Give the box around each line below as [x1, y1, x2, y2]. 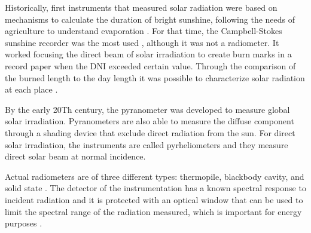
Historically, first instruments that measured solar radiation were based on [5, 1, 278, 13]
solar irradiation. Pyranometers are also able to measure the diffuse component [5, 115, 294, 127]
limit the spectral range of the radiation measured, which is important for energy [5, 205, 302, 217]
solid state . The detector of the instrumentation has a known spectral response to [5, 182, 306, 194]
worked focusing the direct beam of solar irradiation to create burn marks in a [5, 48, 292, 60]
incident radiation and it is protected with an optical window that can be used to [5, 193, 303, 206]
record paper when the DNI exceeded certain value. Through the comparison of [5, 59, 296, 72]
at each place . [5, 83, 58, 96]
